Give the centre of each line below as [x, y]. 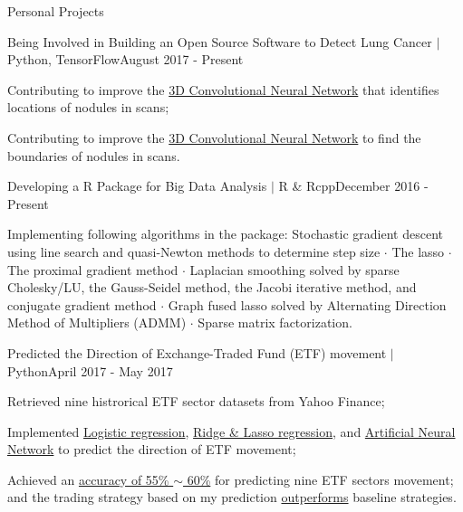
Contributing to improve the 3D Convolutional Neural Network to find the [214, 137]
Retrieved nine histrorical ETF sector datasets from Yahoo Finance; [196, 401]
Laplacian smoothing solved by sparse [294, 269]
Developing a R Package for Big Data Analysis [137, 186]
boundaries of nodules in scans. [94, 155]
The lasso [418, 251]
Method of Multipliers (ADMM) [97, 322]
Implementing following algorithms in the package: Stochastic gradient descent [225, 234]
